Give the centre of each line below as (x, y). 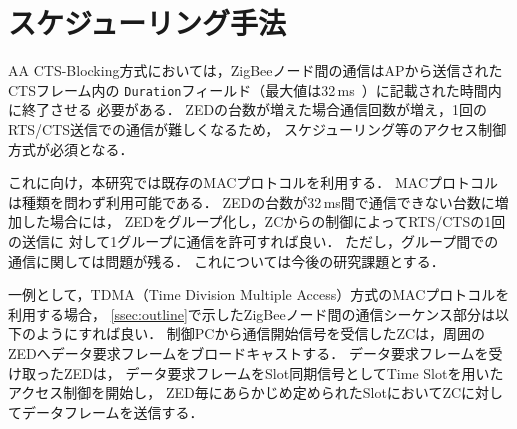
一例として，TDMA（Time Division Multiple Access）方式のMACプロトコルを (259, 294)
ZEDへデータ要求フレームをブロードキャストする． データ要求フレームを (248, 352)
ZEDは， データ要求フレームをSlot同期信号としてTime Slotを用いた (283, 372)
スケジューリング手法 (147, 22)
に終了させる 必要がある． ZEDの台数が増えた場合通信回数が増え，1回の (248, 109)
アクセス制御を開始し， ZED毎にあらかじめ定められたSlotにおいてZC (235, 392)
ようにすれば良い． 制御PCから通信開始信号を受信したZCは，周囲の (260, 333)
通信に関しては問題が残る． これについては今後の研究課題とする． (226, 260)
